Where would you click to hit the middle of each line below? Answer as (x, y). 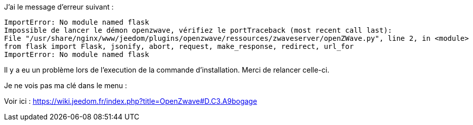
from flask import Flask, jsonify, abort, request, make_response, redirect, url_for (179, 46)
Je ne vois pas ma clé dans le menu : (66, 85)
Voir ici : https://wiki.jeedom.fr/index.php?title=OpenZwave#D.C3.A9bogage (131, 101)
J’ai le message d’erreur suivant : (59, 7)
